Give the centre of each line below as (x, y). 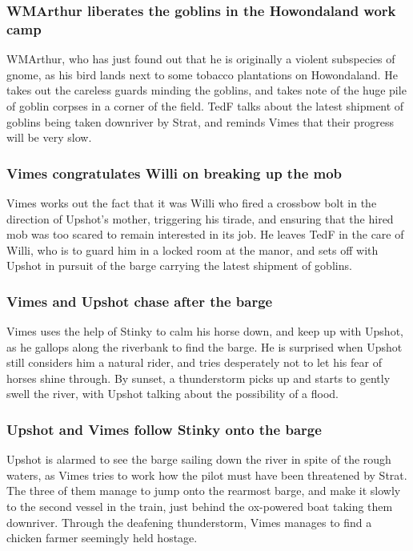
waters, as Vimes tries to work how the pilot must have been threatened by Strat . (207, 475)
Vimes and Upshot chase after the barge (140, 301)
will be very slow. (49, 137)
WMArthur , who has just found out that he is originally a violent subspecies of (201, 59)
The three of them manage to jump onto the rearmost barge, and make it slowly (204, 491)
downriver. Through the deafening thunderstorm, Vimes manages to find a (189, 522)
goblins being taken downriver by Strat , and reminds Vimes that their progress (200, 121)
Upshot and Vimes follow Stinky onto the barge (164, 429)
